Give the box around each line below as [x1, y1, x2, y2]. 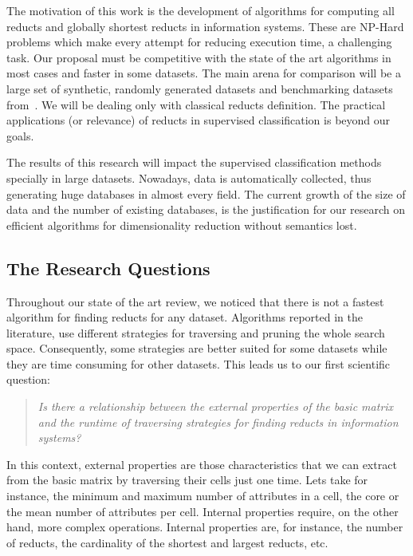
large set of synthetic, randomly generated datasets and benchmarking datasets [6, 80, 393, 97]
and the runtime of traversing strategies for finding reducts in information [37, 413, 399, 430]
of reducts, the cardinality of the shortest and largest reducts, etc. [6, 534, 328, 550]
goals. [6, 127, 34, 144]
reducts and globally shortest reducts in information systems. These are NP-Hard [6, 18, 404, 34]
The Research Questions [6, 255, 210, 280]
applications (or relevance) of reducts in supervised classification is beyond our [6, 112, 391, 128]
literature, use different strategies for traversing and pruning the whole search [6, 324, 385, 341]
